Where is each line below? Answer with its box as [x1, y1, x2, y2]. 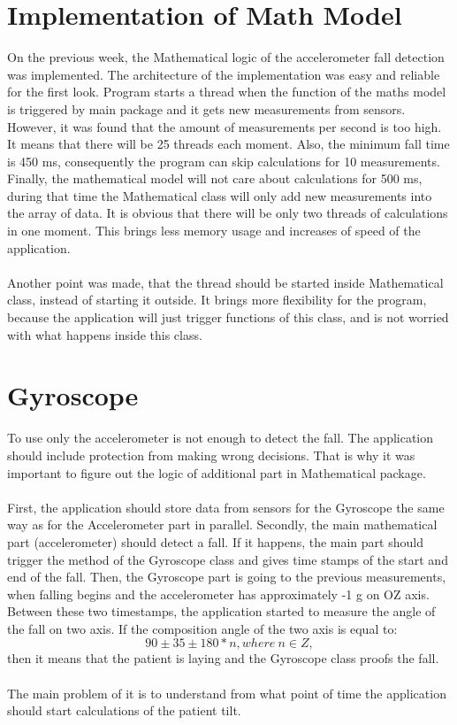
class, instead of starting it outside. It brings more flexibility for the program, [7, 290, 427, 309]
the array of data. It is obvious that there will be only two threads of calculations [7, 204, 448, 222]
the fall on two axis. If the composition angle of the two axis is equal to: [7, 619, 398, 637]
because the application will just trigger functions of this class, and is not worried [7, 308, 449, 327]
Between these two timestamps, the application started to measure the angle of [7, 602, 436, 621]
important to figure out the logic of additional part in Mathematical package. [7, 463, 426, 482]
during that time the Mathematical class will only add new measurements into [7, 186, 432, 204]
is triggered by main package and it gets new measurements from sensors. [7, 99, 406, 118]
